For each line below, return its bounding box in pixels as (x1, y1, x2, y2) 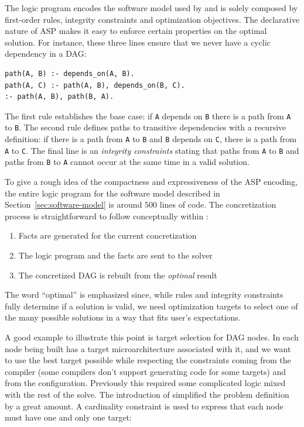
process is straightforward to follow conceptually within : (5, 209, 209, 222)
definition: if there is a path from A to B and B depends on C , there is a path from (5, 133, 297, 145)
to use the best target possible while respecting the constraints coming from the (5, 354, 291, 366)
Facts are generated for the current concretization (18, 229, 197, 242)
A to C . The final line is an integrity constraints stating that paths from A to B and (5, 144, 299, 156)
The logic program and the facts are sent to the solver (18, 249, 213, 261)
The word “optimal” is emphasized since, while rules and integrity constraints (5, 288, 283, 301)
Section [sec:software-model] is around (5, 198, 142, 211)
